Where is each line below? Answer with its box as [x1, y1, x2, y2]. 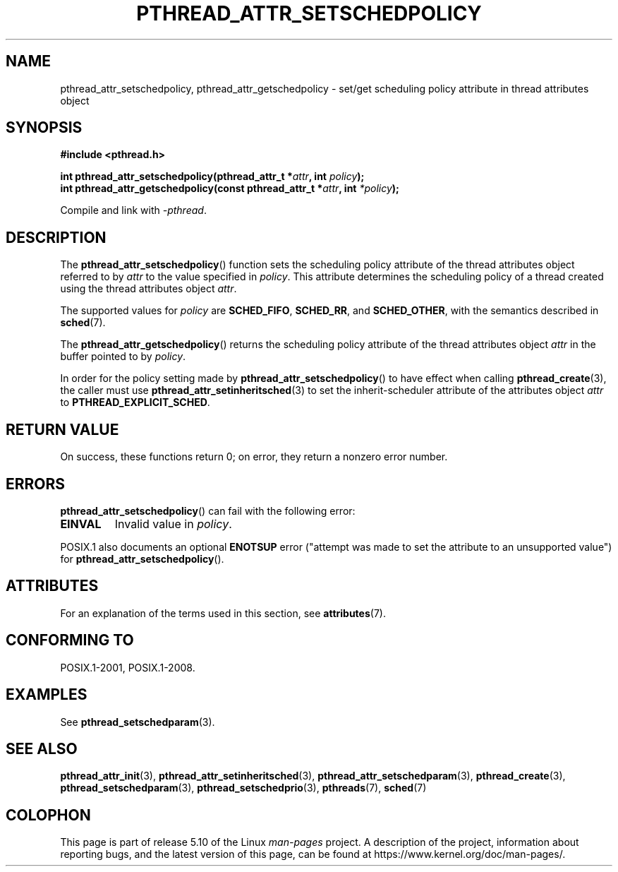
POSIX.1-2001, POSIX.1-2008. [60, 661, 195, 674]
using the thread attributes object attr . [60, 282, 237, 295]
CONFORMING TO [6, 631, 134, 650]
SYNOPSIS [6, 119, 83, 137]
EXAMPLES [6, 686, 87, 704]
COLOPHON [6, 806, 91, 824]
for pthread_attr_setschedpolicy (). [60, 552, 224, 565]
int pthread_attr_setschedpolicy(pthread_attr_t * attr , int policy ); [60, 170, 365, 183]
